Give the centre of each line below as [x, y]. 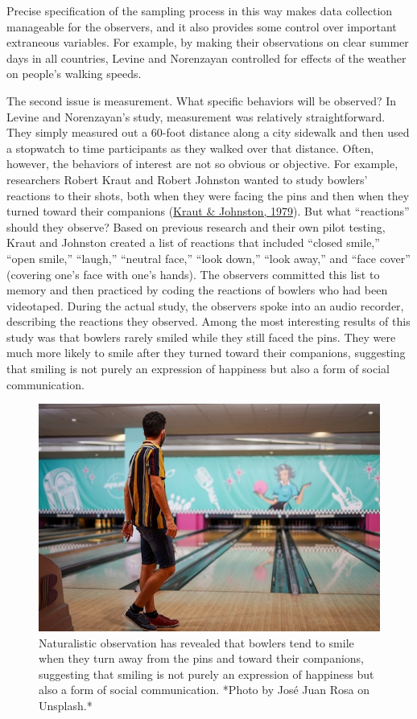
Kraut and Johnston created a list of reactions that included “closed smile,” [193, 242]
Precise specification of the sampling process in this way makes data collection [200, 10]
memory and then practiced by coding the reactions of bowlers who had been [197, 290]
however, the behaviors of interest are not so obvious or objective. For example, [202, 164]
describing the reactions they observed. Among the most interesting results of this [208, 321]
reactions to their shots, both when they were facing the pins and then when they [208, 195]
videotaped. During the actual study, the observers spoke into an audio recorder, [205, 305]
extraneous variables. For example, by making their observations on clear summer [208, 42]
